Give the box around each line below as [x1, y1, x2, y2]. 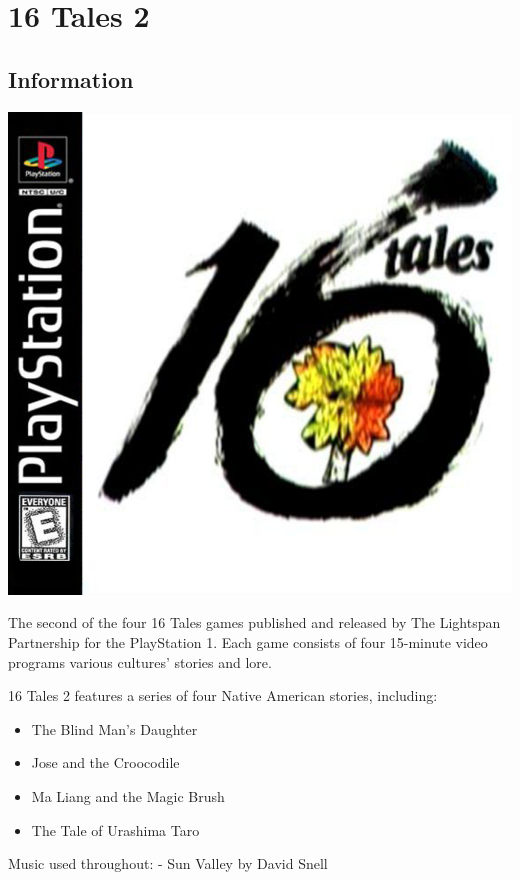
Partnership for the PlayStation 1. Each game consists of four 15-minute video [8, 631, 488, 652]
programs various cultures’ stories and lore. [8, 651, 272, 672]
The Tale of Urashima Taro [31, 819, 200, 840]
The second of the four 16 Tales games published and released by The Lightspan [8, 612, 501, 633]
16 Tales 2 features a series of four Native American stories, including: [8, 685, 438, 706]
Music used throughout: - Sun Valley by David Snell [8, 853, 328, 874]
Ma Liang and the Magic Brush [31, 785, 225, 806]
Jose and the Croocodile [31, 752, 180, 773]
